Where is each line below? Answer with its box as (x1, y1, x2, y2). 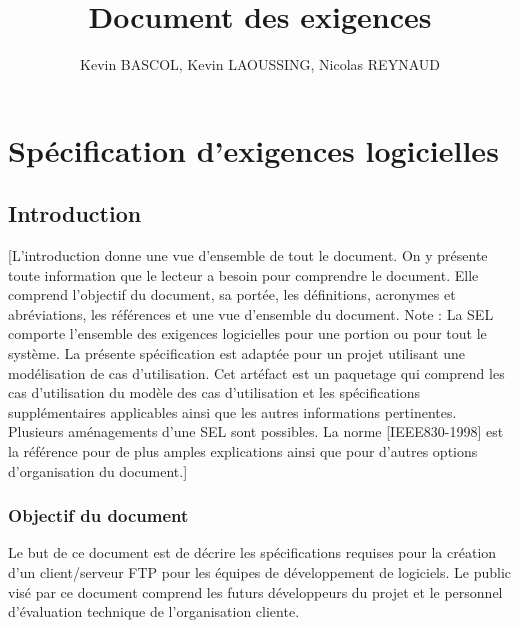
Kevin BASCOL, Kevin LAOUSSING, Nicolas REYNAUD (80, 54, 440, 75)
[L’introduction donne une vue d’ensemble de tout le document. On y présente (8, 245, 488, 266)
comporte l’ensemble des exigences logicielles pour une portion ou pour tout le (8, 323, 487, 344)
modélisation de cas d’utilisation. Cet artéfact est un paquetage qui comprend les (8, 362, 505, 383)
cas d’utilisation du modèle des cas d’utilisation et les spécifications (8, 382, 421, 403)
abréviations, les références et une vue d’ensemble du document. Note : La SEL (8, 303, 494, 324)
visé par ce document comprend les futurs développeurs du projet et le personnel (8, 581, 503, 602)
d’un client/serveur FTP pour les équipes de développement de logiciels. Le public (8, 562, 512, 583)
